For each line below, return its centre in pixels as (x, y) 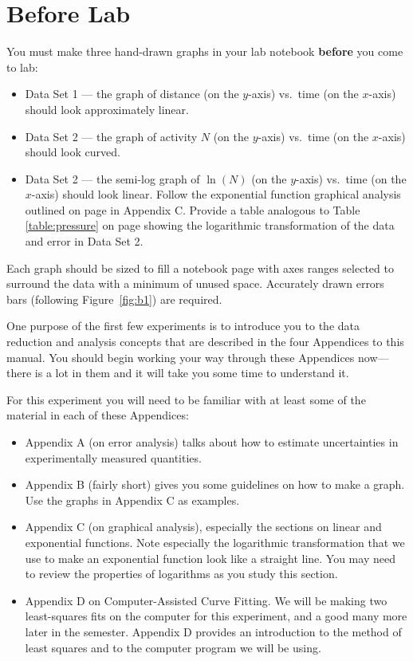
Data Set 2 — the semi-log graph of (112, 178)
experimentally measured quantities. (113, 457)
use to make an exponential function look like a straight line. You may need (210, 558)
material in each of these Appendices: (98, 415)
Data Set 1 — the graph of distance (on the (132, 94)
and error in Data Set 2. (84, 241)
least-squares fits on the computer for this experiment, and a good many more (216, 616)
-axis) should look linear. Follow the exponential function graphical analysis (216, 194)
